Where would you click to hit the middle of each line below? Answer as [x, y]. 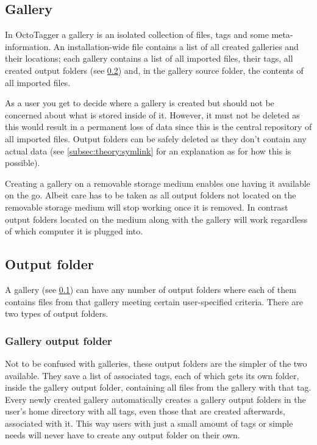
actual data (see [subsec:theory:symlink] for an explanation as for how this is [148, 150]
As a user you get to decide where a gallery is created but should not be [140, 103]
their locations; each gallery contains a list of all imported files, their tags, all [149, 58]
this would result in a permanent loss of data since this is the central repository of [158, 127]
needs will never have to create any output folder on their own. [123, 435]
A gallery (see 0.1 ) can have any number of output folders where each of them [151, 289]
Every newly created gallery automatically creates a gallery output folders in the [155, 399]
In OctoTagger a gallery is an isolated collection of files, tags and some [137, 34]
